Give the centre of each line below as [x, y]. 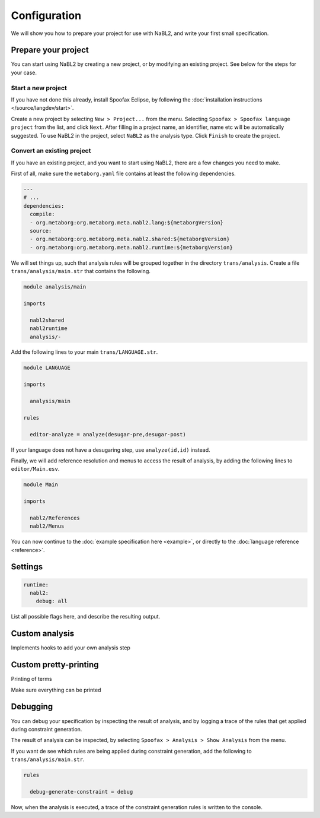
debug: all [52, 601]
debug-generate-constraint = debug [81, 792]
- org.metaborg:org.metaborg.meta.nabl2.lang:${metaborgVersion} [127, 222]
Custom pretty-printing [55, 665]
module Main [41, 485]
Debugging [32, 707]
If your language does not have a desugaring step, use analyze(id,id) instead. [111, 450]
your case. [24, 72]
